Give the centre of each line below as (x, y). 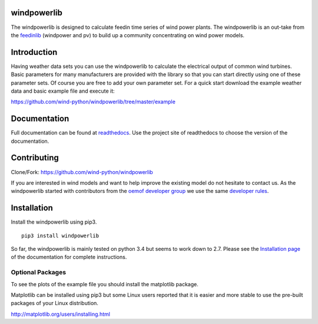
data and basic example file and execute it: (63, 91)
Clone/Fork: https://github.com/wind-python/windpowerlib (82, 172)
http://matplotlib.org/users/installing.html (60, 314)
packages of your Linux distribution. (54, 303)
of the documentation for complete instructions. (69, 257)
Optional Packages (39, 273)
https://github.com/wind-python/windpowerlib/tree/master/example (93, 102)
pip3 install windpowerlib (60, 235)
